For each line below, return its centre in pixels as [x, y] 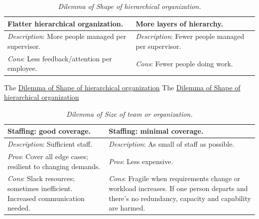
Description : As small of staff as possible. [172, 144]
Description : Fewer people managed [190, 36]
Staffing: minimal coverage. [156, 131]
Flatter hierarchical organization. [65, 23]
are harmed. [127, 208]
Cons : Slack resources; [41, 178]
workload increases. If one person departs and [178, 188]
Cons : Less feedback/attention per [60, 58]
